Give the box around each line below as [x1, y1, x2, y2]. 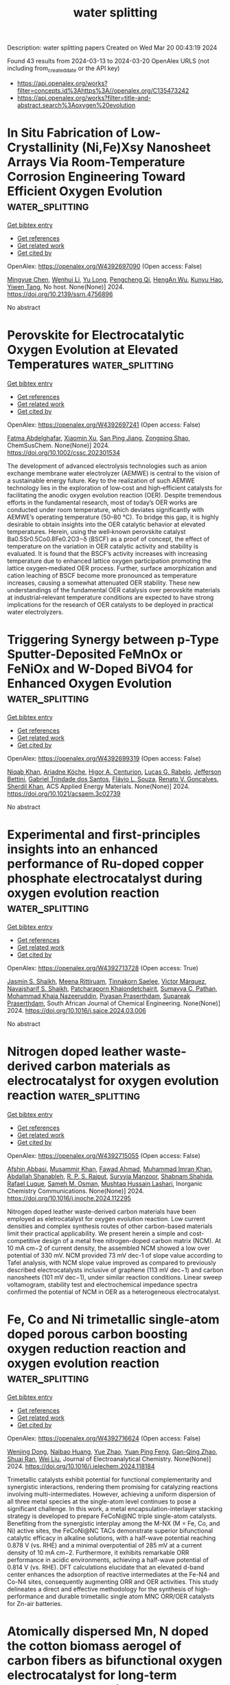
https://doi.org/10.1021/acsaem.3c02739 [7, 789, 122, 798]
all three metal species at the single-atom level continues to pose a [7, 1497, 197, 1506]
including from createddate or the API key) [7, 64, 120, 74]
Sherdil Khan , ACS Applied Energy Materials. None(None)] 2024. [7, 782, 190, 790]
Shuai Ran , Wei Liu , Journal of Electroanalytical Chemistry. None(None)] [7, 1455, 211, 1463]
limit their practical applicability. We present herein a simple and [7, 1229, 188, 1238]
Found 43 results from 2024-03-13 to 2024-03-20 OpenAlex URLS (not [7, 57, 209, 65]
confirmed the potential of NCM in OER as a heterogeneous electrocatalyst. [7, 1287, 221, 1296]
